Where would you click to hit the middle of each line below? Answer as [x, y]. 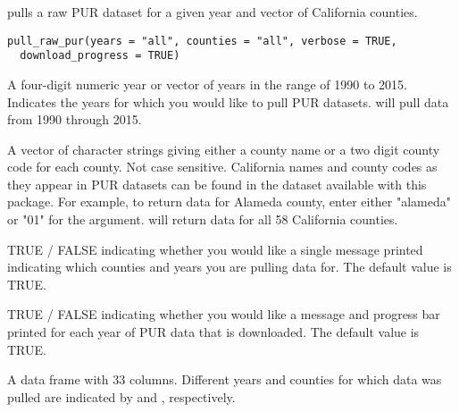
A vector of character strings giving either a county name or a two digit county [224, 149]
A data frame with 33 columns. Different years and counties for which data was [225, 379]
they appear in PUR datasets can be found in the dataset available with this [217, 184]
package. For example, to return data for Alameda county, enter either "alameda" [229, 202]
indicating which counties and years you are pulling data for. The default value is [229, 267]
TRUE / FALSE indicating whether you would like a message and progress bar [224, 314]
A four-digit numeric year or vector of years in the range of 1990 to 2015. [207, 84]
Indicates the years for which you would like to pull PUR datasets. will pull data [228, 101]
